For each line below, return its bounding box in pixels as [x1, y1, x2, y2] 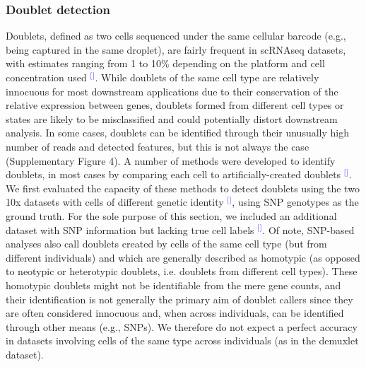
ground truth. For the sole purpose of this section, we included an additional [6, 208, 337, 223]
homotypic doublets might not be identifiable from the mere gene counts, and [6, 277, 341, 292]
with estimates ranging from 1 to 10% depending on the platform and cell [6, 56, 325, 71]
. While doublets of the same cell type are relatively [95, 70, 319, 84]
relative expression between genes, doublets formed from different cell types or [6, 98, 344, 112]
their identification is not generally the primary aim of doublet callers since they [6, 291, 353, 306]
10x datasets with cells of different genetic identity [6, 194, 224, 209]
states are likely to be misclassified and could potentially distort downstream [6, 111, 338, 126]
